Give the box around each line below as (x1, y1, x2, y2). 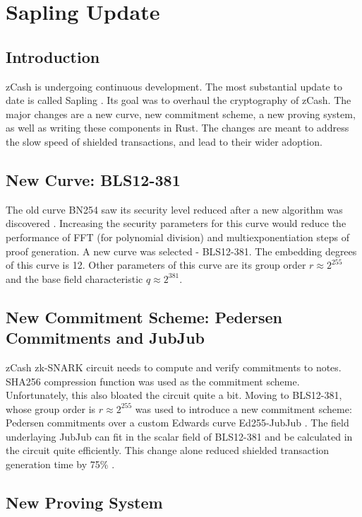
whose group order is (6, 401, 96, 416)
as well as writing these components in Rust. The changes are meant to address (6, 120, 349, 135)
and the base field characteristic (6, 271, 143, 286)
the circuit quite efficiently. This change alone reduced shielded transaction (6, 443, 330, 458)
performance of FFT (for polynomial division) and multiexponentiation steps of (6, 229, 349, 244)
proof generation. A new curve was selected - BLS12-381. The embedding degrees (6, 243, 357, 258)
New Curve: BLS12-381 (6, 168, 181, 190)
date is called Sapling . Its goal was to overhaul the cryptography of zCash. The (6, 93, 351, 108)
